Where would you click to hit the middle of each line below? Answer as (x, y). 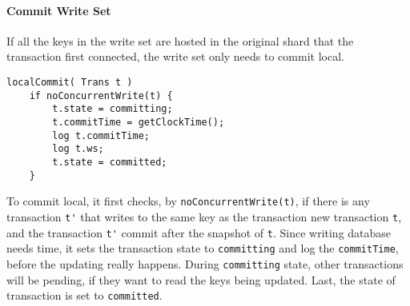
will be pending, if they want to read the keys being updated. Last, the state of (201, 279)
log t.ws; (78, 149)
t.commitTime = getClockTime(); (139, 122)
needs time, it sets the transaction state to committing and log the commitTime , (203, 248)
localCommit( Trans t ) (70, 82)
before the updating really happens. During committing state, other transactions (205, 263)
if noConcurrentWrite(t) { (101, 95)
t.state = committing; (113, 109)
